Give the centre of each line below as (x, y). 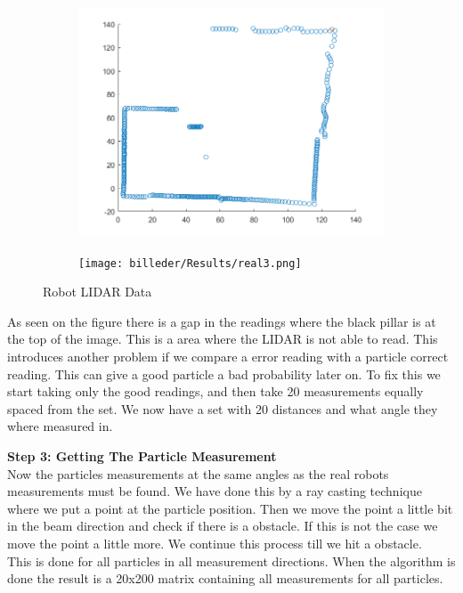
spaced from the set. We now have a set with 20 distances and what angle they (223, 408)
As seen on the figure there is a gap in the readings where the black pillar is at (222, 321)
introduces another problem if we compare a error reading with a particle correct (228, 357)
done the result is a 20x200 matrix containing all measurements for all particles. (225, 578)
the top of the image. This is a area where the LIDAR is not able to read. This (223, 339)
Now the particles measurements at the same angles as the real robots (198, 473)
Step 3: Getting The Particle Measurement (142, 456)
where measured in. (60, 426)
